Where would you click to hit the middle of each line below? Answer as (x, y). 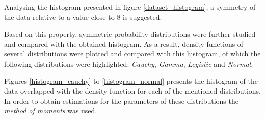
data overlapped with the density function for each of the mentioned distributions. (133, 91)
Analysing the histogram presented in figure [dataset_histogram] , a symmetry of (130, 7)
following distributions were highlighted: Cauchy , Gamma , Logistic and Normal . (129, 63)
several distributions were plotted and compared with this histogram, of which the (132, 54)
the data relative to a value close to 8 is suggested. (83, 17)
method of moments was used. (51, 111)
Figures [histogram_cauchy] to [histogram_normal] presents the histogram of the (131, 81)
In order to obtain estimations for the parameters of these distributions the (121, 100)
